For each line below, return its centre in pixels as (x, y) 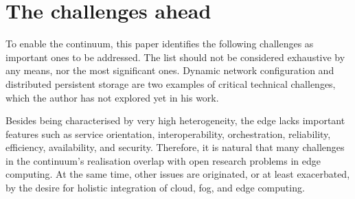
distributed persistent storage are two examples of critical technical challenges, (171, 83)
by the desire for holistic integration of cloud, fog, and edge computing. (155, 188)
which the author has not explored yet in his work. (112, 97)
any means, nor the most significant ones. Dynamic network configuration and (170, 70)
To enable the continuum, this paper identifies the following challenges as (160, 44)
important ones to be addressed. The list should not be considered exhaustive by (175, 57)
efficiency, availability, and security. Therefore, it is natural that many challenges (175, 147)
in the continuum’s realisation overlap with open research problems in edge (163, 160)
